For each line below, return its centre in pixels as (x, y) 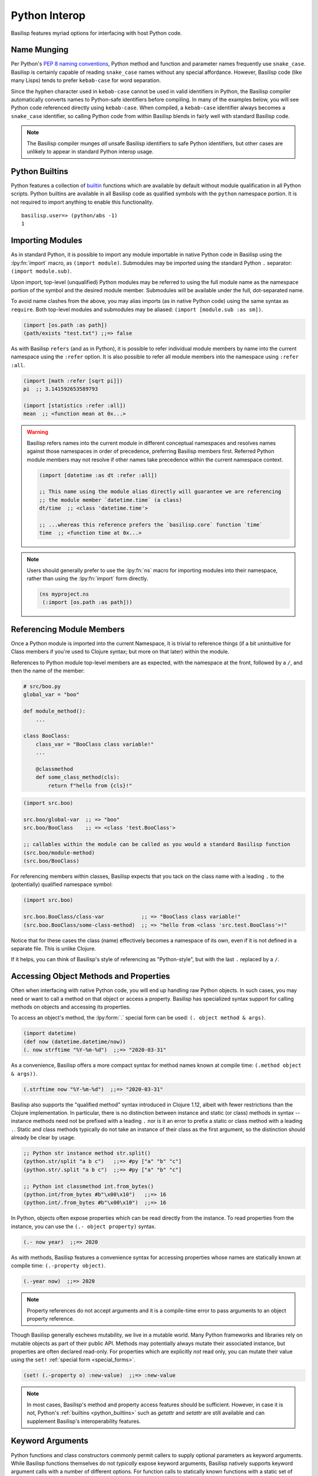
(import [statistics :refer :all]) (74, 405)
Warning (37, 432)
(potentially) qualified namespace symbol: (62, 884)
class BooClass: (47, 736)
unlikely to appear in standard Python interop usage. (90, 151)
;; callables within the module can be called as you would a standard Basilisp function (157, 845)
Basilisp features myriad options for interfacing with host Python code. (96, 33)
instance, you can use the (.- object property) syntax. (83, 1226)
